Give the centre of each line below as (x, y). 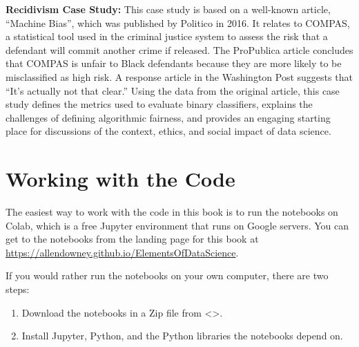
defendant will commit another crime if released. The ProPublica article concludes (179, 49)
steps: (18, 289)
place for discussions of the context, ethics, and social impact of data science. (168, 131)
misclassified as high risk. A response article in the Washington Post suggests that (179, 76)
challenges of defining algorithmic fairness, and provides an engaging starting (168, 117)
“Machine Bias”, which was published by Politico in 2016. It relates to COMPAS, (178, 22)
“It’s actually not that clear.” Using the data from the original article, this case (173, 90)
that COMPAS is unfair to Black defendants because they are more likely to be (174, 63)
